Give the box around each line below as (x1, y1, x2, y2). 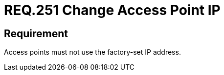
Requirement (4, 27, 68, 40)
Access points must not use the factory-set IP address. (4, 48, 181, 57)
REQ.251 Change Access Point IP (4, 2, 221, 18)
